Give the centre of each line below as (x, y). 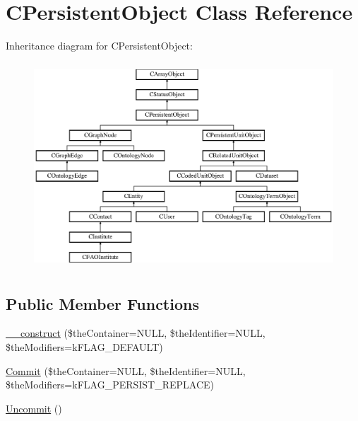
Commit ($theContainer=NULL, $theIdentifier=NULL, (126, 370)
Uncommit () (34, 408)
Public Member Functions (102, 303)
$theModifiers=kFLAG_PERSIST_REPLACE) (110, 385)
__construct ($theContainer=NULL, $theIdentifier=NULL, (136, 333)
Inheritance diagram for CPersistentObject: (99, 46)
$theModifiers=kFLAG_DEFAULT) (84, 347)
